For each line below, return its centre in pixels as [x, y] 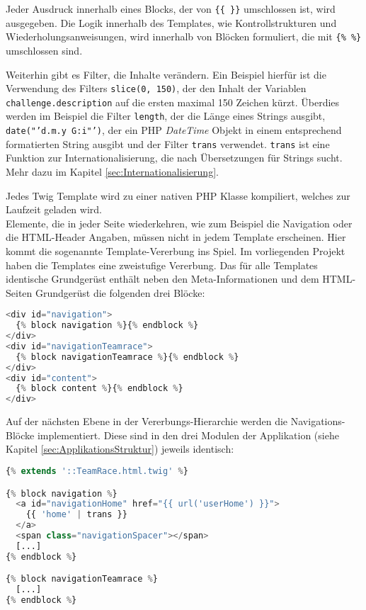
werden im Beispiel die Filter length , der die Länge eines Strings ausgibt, [166, 116]
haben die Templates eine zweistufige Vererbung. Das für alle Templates [162, 265]
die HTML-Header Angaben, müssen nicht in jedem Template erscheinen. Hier [176, 237]
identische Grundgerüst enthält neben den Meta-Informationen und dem [162, 279]
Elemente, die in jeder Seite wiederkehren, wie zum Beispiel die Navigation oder [179, 223]
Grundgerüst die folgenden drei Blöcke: [120, 292]
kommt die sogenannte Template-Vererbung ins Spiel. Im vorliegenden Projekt [176, 250]
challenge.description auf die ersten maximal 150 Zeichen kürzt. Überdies [173, 102]
